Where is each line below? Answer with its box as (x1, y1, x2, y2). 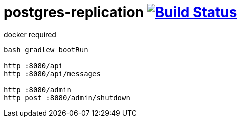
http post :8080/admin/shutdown (4, 93, 130, 102)
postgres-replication (4, 4, 144, 21)
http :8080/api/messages (4, 69, 101, 78)
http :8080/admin (4, 85, 71, 94)
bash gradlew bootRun (4, 45, 88, 54)
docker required (4, 30, 56, 39)
